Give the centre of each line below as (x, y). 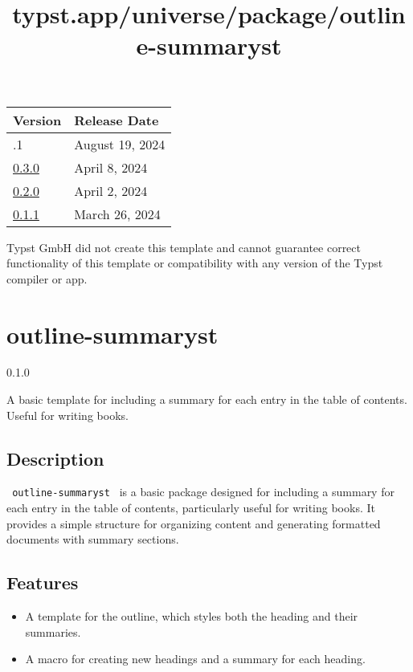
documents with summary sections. (93, 539)
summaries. (53, 631)
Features (43, 582)
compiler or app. (47, 278)
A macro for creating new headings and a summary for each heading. (195, 659)
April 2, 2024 (111, 190)
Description (55, 458)
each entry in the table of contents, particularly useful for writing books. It (191, 508)
